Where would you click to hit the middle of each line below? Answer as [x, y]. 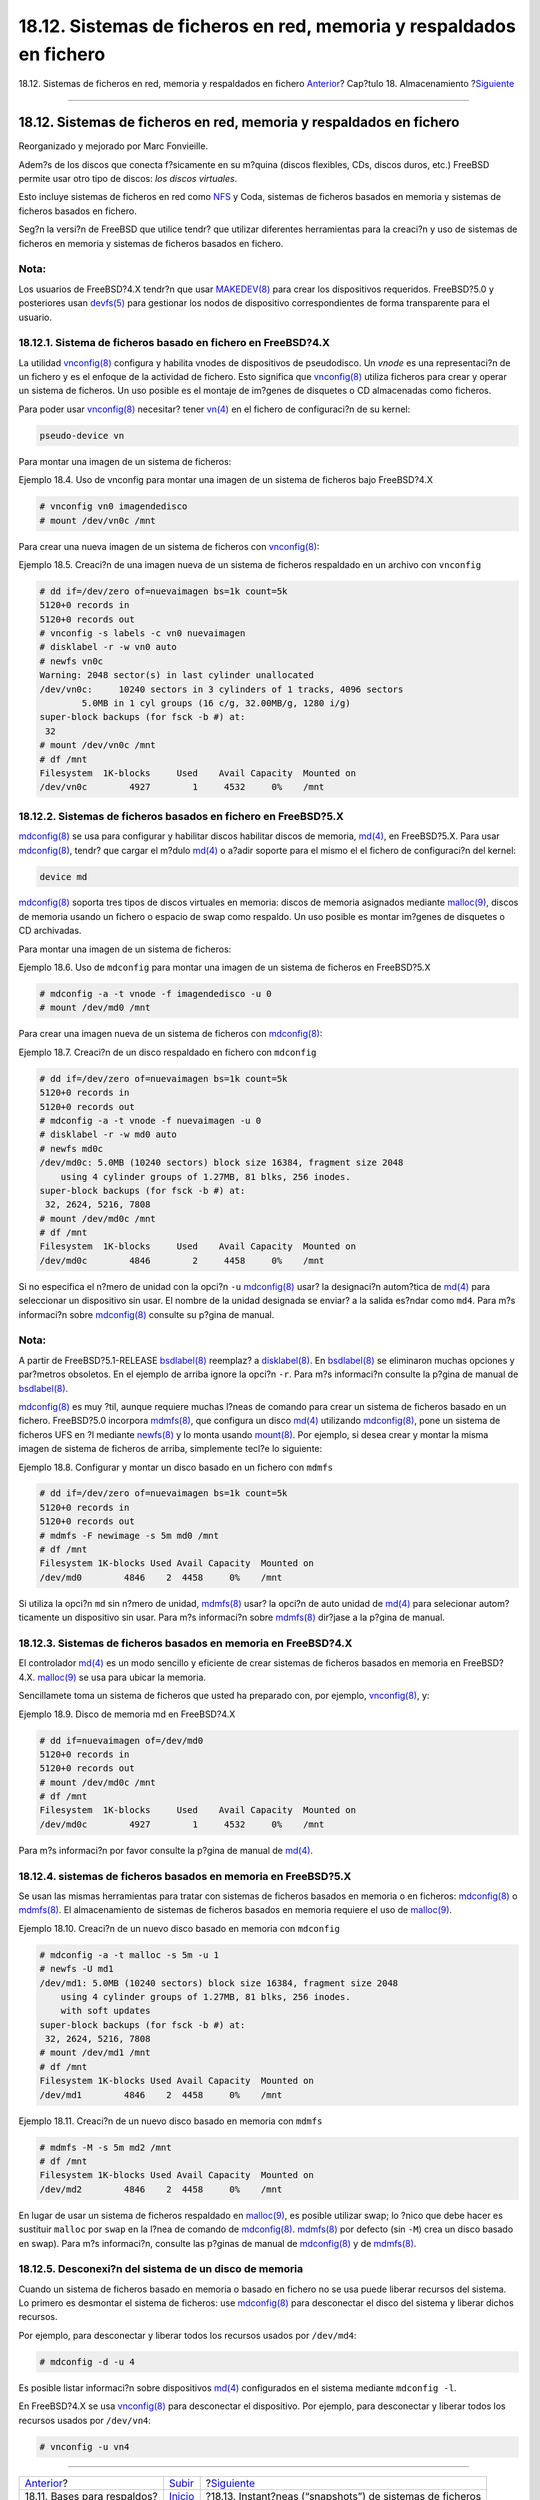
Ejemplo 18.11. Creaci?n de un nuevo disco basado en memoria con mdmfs [170, 2121]
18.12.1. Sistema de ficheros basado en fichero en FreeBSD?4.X [174, 343]
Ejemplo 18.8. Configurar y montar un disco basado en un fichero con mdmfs [176, 1467]
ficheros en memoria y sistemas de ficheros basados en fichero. [151, 243]
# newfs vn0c [71, 661]
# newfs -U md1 [76, 1969]
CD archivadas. [50, 931]
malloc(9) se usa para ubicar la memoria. [122, 1677]
